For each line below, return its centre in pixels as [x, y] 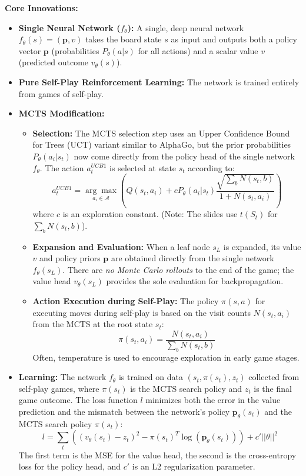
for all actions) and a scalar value [198, 50]
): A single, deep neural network [186, 27]
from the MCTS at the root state [93, 324]
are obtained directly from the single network [192, 258]
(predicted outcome [54, 62]
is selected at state [143, 167]
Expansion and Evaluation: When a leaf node [121, 246]
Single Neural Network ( [69, 27]
